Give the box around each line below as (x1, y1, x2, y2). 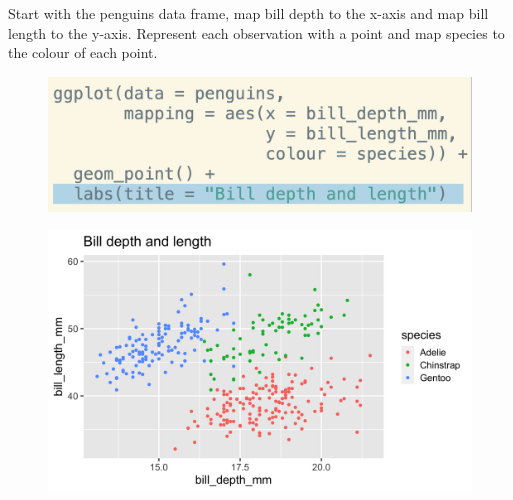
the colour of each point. (8, 42, 158, 63)
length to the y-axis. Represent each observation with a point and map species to (8, 22, 505, 43)
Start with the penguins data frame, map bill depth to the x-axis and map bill (8, 3, 489, 23)
